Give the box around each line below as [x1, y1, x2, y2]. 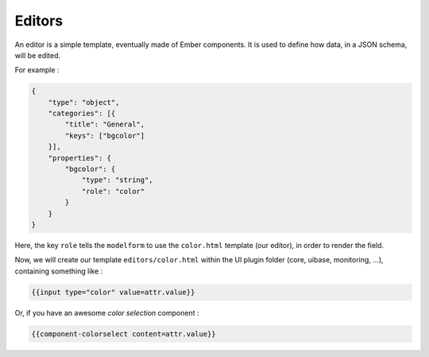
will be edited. [14, 50, 61, 60]
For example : [14, 65, 60, 75]
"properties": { [48, 153, 111, 162]
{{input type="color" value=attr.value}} [31, 287, 195, 297]
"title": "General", [64, 120, 145, 129]
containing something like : [14, 266, 103, 276]
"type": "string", [81, 176, 154, 184]
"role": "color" [81, 187, 145, 196]
